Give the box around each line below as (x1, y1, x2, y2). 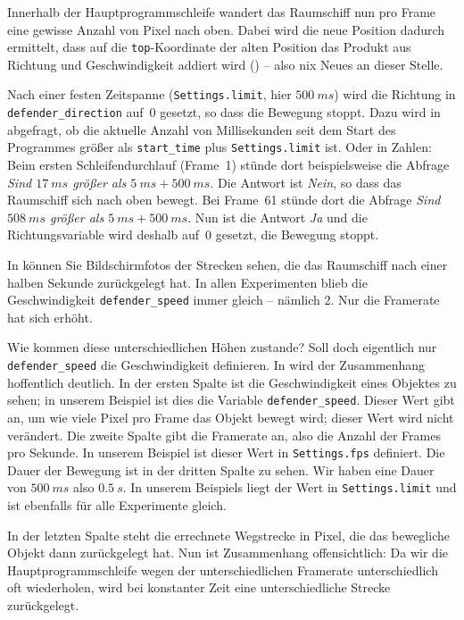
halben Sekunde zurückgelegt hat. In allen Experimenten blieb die (7, 272, 368, 291)
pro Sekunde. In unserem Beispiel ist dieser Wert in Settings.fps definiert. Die (7, 443, 445, 462)
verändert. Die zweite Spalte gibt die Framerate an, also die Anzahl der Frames (7, 425, 441, 444)
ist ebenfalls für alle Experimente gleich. (7, 496, 227, 514)
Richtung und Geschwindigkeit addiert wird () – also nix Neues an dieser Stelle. (7, 54, 443, 73)
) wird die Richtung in (334, 85, 456, 104)
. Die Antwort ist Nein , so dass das (210, 172, 402, 191)
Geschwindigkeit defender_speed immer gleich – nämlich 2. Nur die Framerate (7, 290, 440, 309)
